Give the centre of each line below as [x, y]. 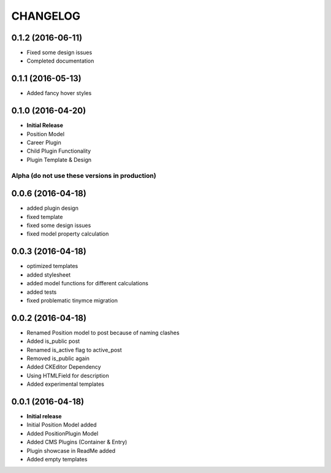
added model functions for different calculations [87, 283]
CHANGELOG [46, 16]
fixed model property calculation [68, 234]
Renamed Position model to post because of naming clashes [103, 333]
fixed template [45, 217]
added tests [42, 292]
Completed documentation [60, 61]
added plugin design [53, 208]
